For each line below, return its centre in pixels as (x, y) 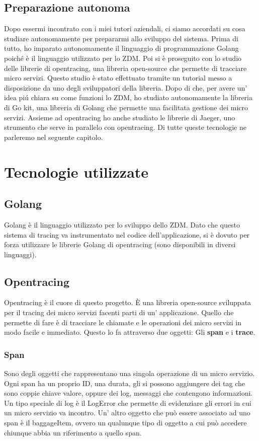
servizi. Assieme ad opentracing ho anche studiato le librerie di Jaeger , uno (120, 117)
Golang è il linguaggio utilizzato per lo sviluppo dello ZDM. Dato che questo (122, 224)
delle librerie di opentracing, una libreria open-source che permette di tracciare (125, 68)
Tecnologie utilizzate (76, 171)
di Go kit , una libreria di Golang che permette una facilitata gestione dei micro (126, 107)
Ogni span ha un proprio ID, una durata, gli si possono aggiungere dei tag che (125, 383)
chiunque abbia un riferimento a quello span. (73, 432)
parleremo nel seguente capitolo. (54, 137)
